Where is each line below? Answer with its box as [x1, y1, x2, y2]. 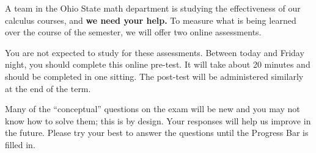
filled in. [5, 138, 35, 151]
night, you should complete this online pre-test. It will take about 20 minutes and [5, 58, 310, 71]
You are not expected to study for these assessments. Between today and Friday [5, 46, 304, 59]
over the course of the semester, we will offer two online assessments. [5, 26, 262, 38]
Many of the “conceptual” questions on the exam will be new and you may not [5, 102, 300, 115]
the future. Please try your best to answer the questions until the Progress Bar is [5, 126, 309, 139]
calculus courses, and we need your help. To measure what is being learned [5, 13, 296, 26]
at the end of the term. [5, 82, 91, 94]
